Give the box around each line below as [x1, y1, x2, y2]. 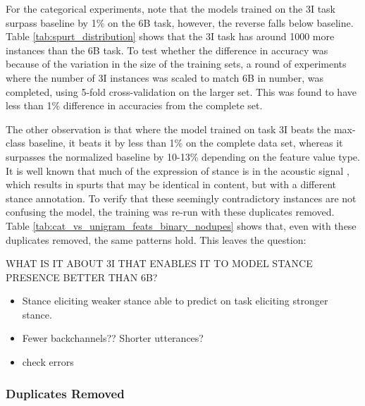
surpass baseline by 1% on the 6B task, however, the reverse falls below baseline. [6, 15, 354, 30]
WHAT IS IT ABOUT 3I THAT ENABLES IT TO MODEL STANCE [6, 256, 313, 271]
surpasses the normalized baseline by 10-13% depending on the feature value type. [6, 149, 360, 164]
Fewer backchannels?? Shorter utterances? [22, 331, 204, 345]
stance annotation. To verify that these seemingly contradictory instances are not [6, 190, 357, 205]
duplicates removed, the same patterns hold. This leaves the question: [6, 232, 307, 247]
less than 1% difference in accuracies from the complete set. [6, 98, 263, 113]
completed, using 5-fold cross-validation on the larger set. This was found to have [6, 84, 357, 99]
